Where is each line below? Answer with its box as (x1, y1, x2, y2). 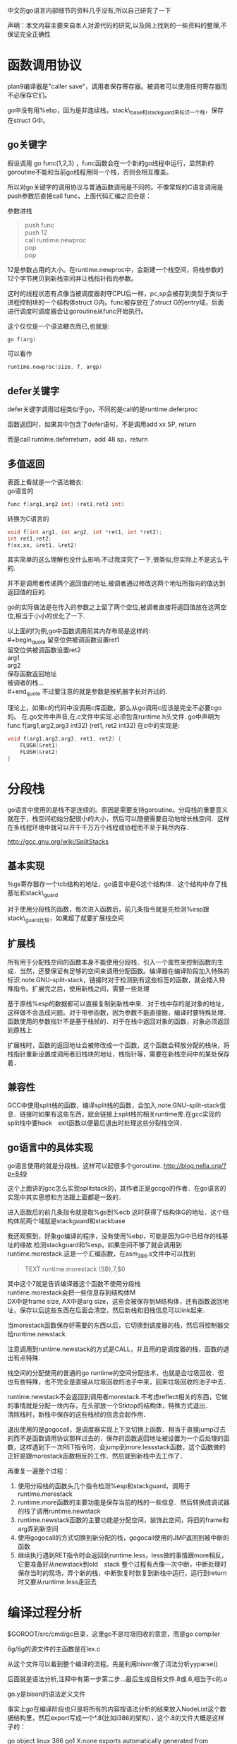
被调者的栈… (7, 678, 44, 687)
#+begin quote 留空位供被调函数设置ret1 (7, 635, 120, 646)
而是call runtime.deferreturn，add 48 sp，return (7, 435, 148, 444)
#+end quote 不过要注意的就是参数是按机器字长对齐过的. (7, 688, 168, 697)
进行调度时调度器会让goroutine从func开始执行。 (7, 307, 147, 315)
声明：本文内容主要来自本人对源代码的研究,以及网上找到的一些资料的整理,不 (7, 21, 228, 30)
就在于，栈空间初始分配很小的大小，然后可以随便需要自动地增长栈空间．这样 (7, 815, 230, 823)
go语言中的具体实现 (7, 1141, 94, 1153)
